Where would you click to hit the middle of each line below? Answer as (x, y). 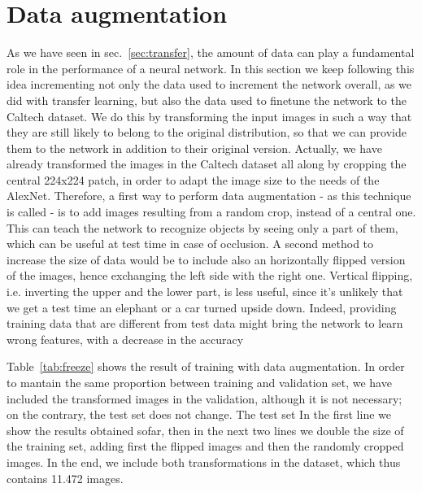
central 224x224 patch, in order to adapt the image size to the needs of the (193, 179)
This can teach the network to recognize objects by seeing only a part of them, (202, 227)
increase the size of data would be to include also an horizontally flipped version (206, 259)
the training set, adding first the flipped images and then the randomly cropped (205, 446)
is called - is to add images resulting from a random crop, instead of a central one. (211, 212)
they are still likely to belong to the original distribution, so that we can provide (207, 132)
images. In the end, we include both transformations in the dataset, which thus (204, 462)
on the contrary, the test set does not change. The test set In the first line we (199, 414)
